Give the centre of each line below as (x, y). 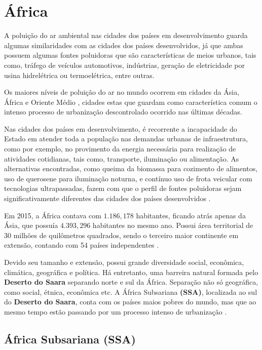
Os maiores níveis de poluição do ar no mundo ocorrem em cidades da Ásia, (122, 92)
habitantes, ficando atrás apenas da (191, 215)
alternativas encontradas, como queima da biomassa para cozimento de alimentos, (131, 168)
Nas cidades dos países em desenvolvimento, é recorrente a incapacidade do (121, 128)
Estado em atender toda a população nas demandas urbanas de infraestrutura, (126, 139)
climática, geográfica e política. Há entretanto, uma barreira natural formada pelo (131, 272)
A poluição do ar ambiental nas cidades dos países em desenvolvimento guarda (126, 35)
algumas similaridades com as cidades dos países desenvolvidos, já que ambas (124, 45)
